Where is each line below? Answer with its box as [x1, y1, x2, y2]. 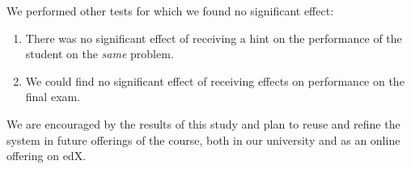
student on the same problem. [25, 45, 174, 62]
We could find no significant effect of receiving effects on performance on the [25, 72, 405, 89]
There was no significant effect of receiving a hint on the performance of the [25, 29, 402, 46]
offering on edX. [6, 147, 87, 164]
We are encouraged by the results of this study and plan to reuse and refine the [6, 115, 400, 132]
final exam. [25, 88, 81, 105]
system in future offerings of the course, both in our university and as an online [6, 131, 400, 148]
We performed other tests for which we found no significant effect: [6, 2, 334, 19]
